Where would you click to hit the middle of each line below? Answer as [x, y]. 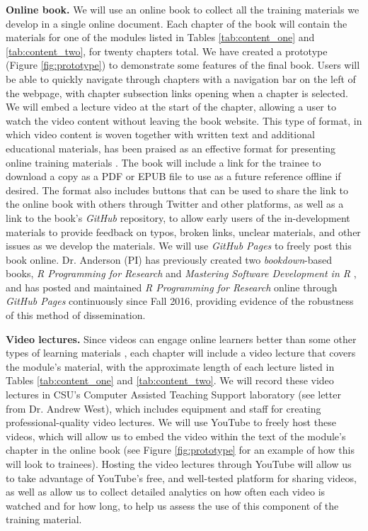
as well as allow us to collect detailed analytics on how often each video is [166, 492]
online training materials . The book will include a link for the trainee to [163, 162]
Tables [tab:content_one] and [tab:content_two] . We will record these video [170, 380]
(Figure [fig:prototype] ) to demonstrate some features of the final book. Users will [183, 65]
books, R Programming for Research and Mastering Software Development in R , [181, 273]
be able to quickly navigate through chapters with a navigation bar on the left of [181, 78]
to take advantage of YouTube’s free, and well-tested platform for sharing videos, [181, 477]
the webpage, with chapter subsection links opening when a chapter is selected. [177, 93]
